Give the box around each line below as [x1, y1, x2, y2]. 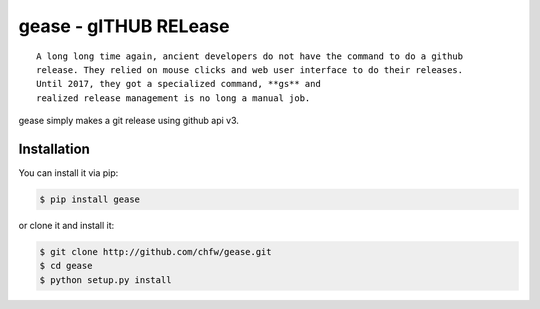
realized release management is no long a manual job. [36, 92, 311, 104]
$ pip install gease [39, 194, 140, 205]
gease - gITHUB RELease [18, 15, 230, 37]
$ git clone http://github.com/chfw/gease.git [39, 246, 272, 257]
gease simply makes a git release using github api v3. [18, 115, 240, 127]
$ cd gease [39, 260, 93, 272]
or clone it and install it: [18, 219, 115, 231]
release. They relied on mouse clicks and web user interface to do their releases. [36, 64, 464, 75]
